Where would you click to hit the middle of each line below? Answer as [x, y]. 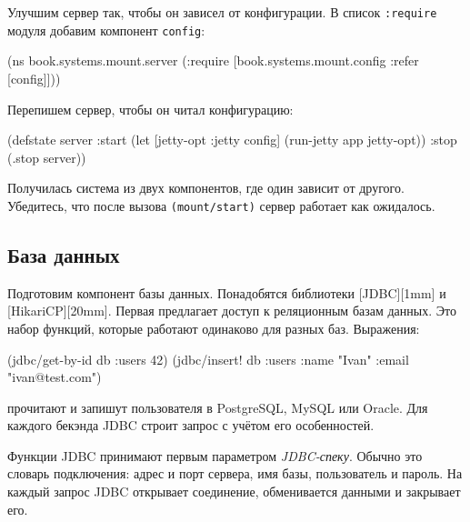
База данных [64, 254]
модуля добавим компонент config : [106, 30]
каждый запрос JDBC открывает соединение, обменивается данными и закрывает [234, 492]
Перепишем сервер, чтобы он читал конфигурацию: [150, 109]
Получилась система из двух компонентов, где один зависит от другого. [206, 188]
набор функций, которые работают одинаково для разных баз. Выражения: [214, 328]
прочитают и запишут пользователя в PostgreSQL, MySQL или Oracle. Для [218, 407]
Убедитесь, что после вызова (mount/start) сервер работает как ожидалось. [221, 205]
